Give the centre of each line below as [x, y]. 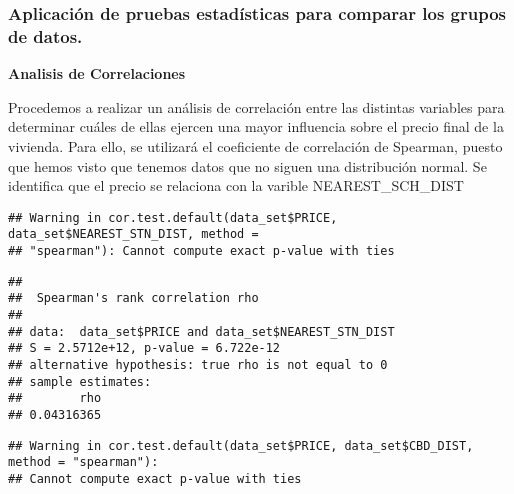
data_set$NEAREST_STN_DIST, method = [133, 234]
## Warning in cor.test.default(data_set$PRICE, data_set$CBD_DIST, [241, 445]
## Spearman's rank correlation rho [133, 298]
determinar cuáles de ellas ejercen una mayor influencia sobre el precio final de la [256, 126]
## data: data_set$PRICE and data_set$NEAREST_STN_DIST [201, 331]
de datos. [45, 35]
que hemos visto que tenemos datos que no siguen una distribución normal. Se [247, 165]
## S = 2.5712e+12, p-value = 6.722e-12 [144, 348]
